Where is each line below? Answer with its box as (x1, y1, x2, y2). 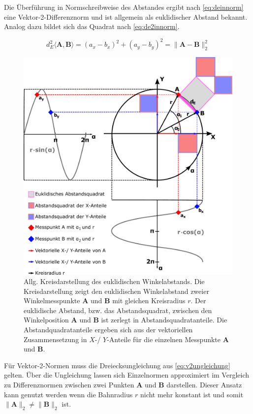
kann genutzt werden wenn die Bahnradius (4, 389, 133, 399)
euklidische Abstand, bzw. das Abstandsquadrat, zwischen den (24, 305, 212, 315)
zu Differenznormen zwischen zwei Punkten (4, 380, 134, 390)
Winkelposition (24, 315, 69, 325)
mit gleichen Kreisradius (112, 295, 186, 306)
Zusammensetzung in (24, 334, 87, 344)
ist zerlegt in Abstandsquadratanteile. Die (101, 315, 227, 325)
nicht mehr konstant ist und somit (140, 389, 244, 399)
